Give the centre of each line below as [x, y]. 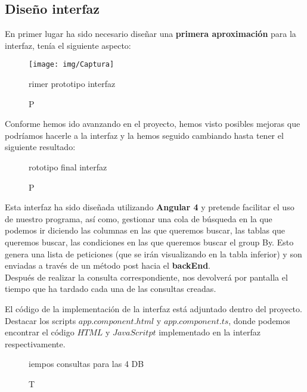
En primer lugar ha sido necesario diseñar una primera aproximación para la [151, 34]
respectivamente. [35, 343]
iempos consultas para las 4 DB [86, 364]
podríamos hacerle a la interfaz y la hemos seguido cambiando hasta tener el [144, 135]
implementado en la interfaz [210, 332]
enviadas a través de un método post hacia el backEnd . [108, 265]
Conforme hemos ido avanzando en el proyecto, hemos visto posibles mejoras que [153, 124]
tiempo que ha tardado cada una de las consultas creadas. [111, 289]
